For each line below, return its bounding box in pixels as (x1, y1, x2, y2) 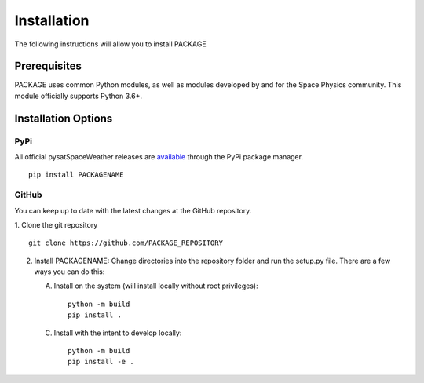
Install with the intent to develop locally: (53, 328, 182, 337)
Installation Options (14, 111, 113, 125)
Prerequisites (14, 60, 82, 73)
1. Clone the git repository (14, 220, 98, 229)
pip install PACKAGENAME (28, 170, 124, 180)
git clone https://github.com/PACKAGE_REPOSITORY (28, 239, 224, 247)
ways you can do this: (34, 267, 105, 276)
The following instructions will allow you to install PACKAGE (14, 39, 207, 49)
